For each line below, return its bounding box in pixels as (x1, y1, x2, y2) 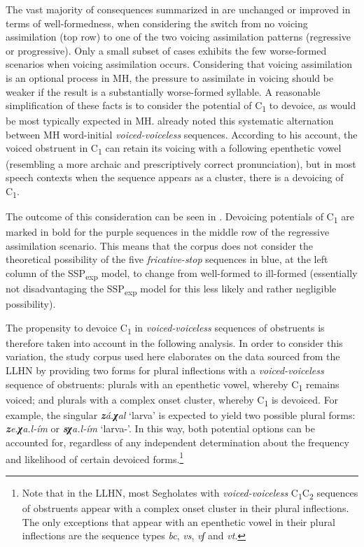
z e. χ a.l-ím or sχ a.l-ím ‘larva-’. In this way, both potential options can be (6, 421, 315, 436)
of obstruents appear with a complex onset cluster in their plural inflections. (22, 500, 349, 515)
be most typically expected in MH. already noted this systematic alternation (6, 113, 334, 128)
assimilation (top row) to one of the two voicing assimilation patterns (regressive (6, 29, 351, 44)
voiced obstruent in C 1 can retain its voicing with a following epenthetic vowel (6, 141, 342, 157)
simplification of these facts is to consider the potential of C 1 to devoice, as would (6, 98, 356, 114)
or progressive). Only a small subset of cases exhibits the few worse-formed (6, 43, 327, 57)
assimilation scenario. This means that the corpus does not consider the (6, 238, 313, 253)
